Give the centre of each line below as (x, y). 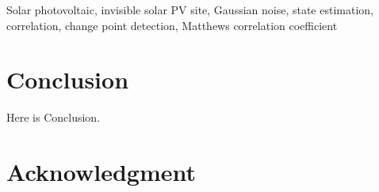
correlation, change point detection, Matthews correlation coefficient (172, 25)
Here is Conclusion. (54, 117)
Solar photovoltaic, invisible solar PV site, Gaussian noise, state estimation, (190, 9)
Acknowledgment (101, 172)
